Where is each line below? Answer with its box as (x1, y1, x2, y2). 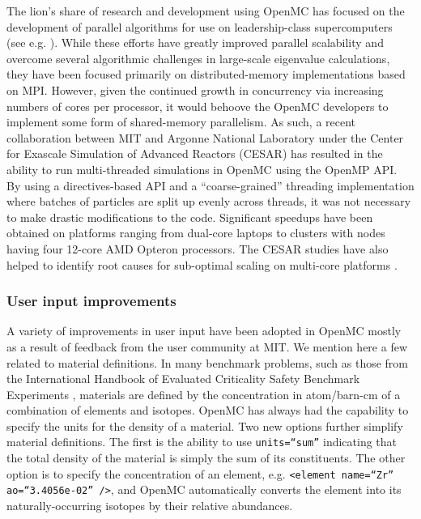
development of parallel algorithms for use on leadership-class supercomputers (6, 18, 393, 35)
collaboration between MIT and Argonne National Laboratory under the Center (6, 129, 404, 146)
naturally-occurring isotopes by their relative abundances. (6, 497, 293, 514)
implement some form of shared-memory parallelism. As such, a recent (6, 113, 356, 130)
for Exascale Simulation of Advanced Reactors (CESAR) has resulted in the (6, 145, 383, 162)
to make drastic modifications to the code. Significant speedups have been (6, 208, 373, 225)
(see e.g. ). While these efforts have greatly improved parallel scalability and (6, 34, 384, 51)
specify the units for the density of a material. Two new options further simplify (6, 417, 403, 434)
